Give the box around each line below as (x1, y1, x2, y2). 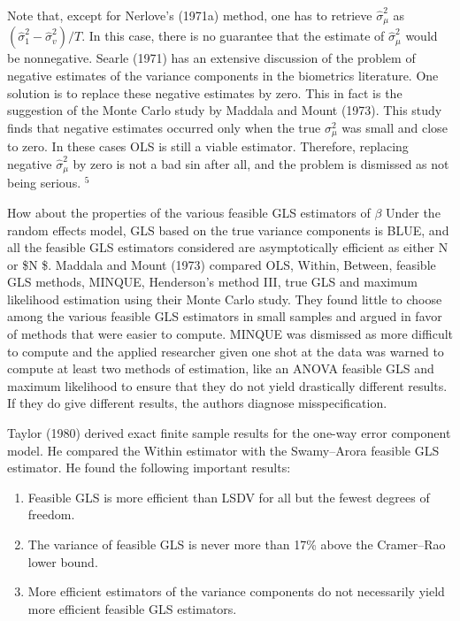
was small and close (341, 118, 448, 136)
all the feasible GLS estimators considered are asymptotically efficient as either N (7, 238, 448, 257)
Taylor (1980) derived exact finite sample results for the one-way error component (7, 424, 451, 442)
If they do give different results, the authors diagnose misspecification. (7, 394, 387, 412)
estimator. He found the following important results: (7, 458, 291, 477)
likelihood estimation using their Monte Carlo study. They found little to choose (7, 289, 442, 308)
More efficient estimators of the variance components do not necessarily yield (27, 582, 445, 601)
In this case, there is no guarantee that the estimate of (88, 27, 385, 45)
